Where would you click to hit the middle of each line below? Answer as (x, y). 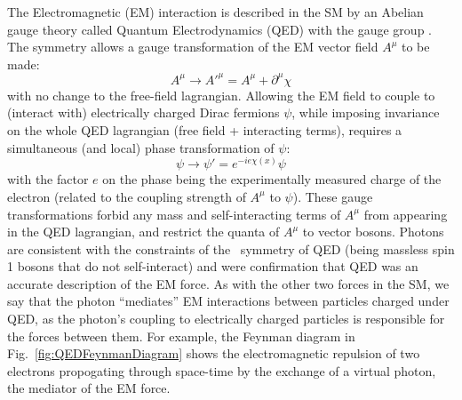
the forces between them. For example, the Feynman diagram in (181, 336)
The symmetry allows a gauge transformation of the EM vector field (193, 47)
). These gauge (333, 196)
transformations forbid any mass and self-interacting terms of (174, 214)
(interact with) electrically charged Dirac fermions (143, 112)
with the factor (48, 179)
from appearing (406, 214)
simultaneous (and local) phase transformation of (141, 147)
